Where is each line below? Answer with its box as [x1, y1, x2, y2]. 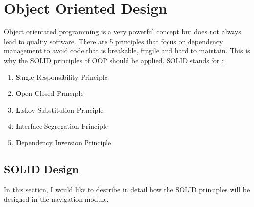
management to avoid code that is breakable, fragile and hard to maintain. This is [4, 46, 250, 56]
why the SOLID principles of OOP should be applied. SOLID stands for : [4, 55, 224, 65]
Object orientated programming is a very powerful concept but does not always [4, 26, 241, 37]
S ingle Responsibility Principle [15, 71, 107, 82]
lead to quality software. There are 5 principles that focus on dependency [4, 36, 223, 46]
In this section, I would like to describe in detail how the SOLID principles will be [4, 184, 250, 194]
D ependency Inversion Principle [15, 137, 111, 147]
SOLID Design [4, 161, 79, 176]
